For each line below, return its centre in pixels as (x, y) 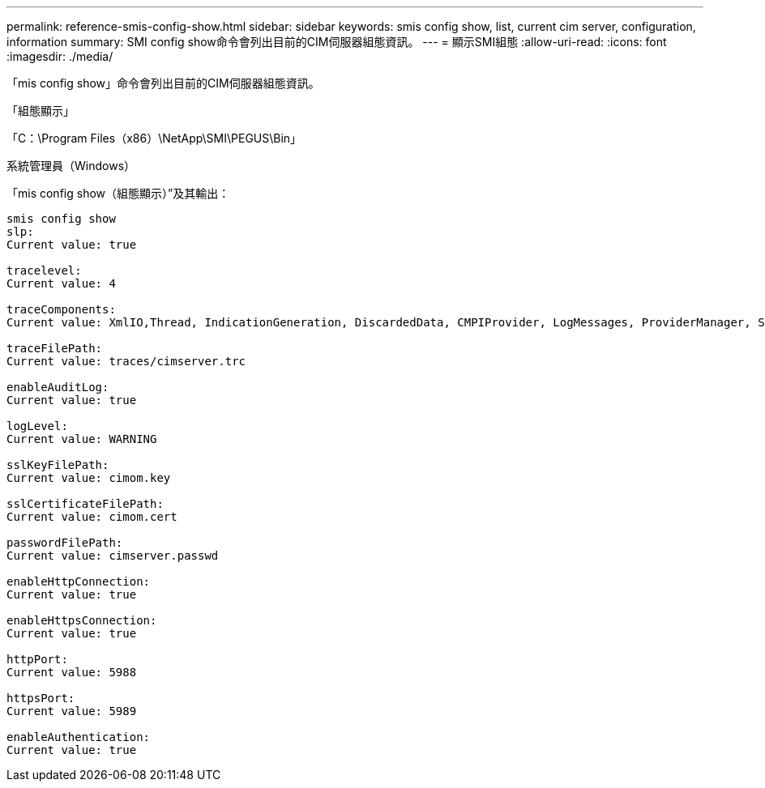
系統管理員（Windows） (71, 166)
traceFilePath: (55, 348)
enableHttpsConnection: (82, 620)
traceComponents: (61, 309)
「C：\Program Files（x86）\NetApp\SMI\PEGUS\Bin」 (154, 138)
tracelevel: (44, 270)
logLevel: (37, 426)
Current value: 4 (61, 283)
